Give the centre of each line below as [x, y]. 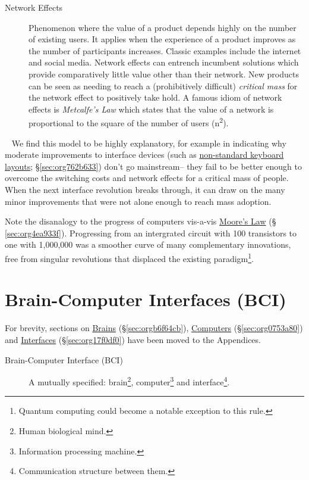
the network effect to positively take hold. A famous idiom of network [155, 97]
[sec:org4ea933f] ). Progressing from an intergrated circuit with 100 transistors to [151, 233]
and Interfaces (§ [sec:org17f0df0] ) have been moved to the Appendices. [133, 339]
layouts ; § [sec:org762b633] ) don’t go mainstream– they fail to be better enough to [153, 166]
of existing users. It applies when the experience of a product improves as [162, 39]
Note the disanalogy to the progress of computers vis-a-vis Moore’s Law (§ [141, 221]
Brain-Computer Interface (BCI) [64, 359]
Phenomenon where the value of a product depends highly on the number [163, 27]
